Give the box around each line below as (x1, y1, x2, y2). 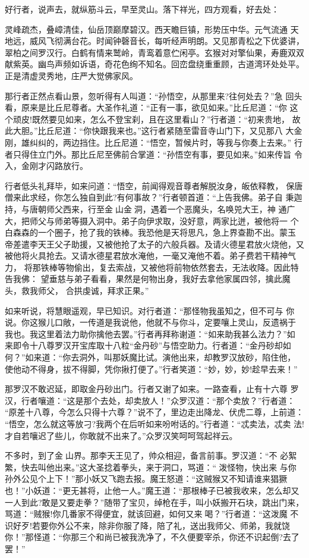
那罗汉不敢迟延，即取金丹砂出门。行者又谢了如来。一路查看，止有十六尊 (5, 383, 288, 395)
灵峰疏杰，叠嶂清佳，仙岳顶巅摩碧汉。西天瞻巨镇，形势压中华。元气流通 (5, 23, 288, 35)
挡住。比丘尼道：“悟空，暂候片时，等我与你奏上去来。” (79, 136, 292, 148)
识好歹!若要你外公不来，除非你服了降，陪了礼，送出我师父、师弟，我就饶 (5, 519, 290, 531)
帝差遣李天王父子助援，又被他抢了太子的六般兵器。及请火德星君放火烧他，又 (5, 237, 304, 250)
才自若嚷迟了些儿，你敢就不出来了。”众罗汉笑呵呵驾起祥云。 (5, 429, 238, 441)
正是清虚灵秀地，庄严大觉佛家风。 (5, 69, 138, 81)
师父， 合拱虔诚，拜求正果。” (37, 284, 149, 297)
